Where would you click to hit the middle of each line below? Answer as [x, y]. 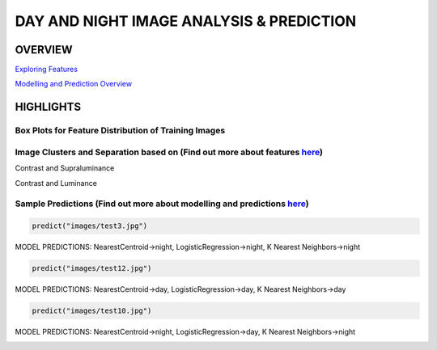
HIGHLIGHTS [48, 107]
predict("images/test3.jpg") [90, 226]
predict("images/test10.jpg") [92, 311]
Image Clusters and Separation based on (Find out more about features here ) [169, 152]
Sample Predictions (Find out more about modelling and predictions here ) [162, 204]
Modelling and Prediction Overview [74, 84]
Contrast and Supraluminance [65, 168]
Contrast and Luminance [56, 183]
